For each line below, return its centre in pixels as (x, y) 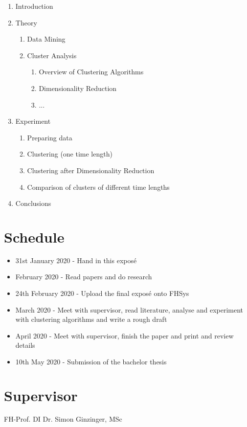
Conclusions (33, 203)
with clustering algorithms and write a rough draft (91, 319)
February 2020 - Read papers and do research (84, 277)
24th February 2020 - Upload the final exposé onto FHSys (102, 293)
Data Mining (46, 39)
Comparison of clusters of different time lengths (98, 187)
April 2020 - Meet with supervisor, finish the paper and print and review (124, 335)
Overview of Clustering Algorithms (91, 72)
